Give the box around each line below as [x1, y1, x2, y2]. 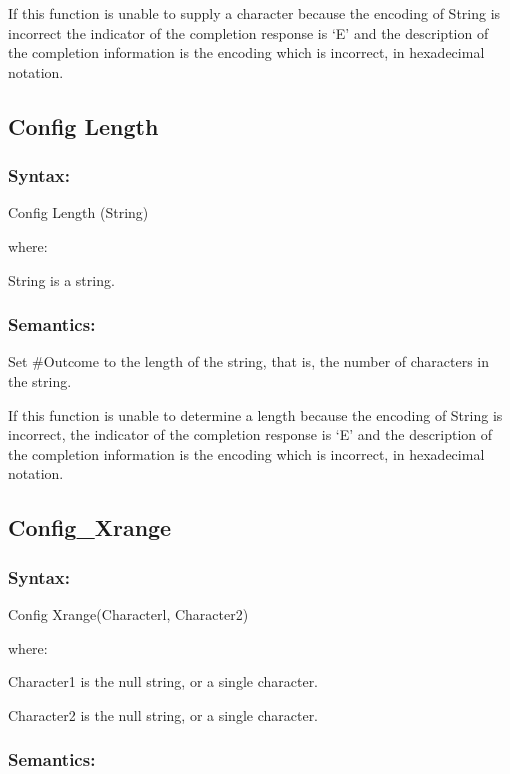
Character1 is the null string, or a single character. [8, 671, 319, 692]
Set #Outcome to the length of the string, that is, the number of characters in [8, 351, 490, 372]
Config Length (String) [8, 202, 149, 223]
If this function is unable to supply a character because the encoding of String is [8, 3, 501, 23]
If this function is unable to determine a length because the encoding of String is [8, 404, 503, 425]
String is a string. [8, 269, 115, 290]
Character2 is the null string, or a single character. [8, 704, 319, 725]
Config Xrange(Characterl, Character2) [8, 603, 249, 624]
